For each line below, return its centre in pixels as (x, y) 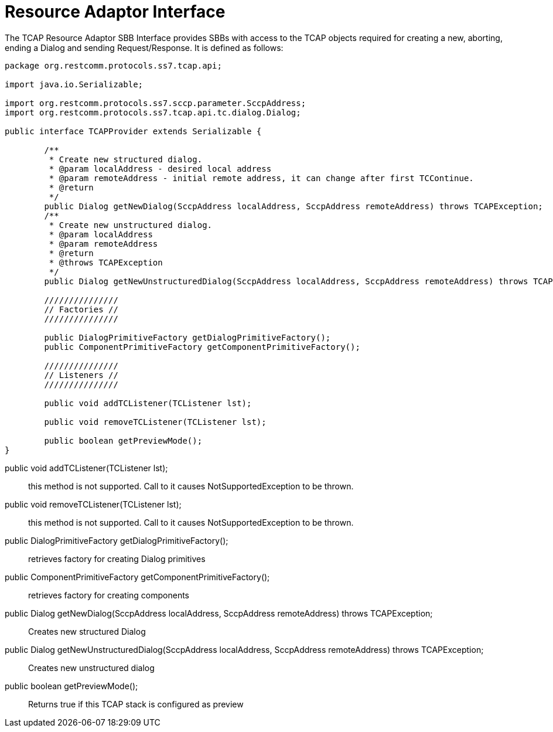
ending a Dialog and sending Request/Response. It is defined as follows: (144, 47)
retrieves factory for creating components (109, 595)
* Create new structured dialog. (126, 159)
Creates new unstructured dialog (91, 668)
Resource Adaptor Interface (115, 12)
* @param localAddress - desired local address (160, 168)
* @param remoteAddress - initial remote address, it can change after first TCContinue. (261, 178)
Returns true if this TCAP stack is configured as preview (136, 704)
